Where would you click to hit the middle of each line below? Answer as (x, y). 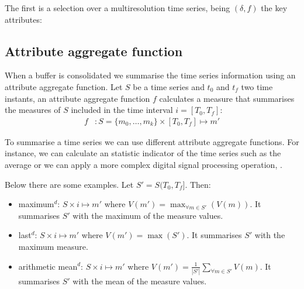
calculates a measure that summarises (227, 98)
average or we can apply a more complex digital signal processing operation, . (144, 164)
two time (257, 86)
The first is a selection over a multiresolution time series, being (118, 8)
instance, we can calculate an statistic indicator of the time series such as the (143, 153)
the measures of (33, 110)
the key (274, 8)
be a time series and (169, 86)
